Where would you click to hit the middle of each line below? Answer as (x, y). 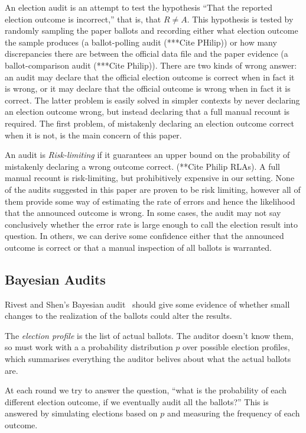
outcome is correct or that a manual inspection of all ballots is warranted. (138, 247)
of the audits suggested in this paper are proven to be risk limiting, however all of (153, 189)
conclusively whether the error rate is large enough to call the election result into (151, 224)
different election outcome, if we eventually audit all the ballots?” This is (137, 401)
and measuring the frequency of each (233, 413)
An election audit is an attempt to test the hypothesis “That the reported (139, 7)
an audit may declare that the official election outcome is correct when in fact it (150, 77)
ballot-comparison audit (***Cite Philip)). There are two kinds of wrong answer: (151, 65)
